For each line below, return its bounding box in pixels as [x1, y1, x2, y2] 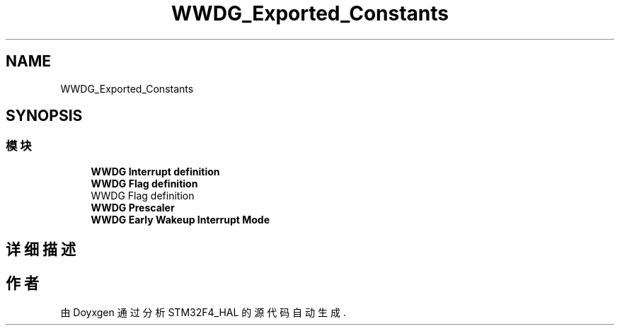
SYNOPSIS [6, 107, 83, 125]
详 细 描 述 [6, 240, 76, 259]
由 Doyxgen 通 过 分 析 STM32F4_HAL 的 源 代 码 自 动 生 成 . [60, 306, 346, 319]
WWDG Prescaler [91, 201, 175, 214]
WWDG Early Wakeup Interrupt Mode [91, 213, 270, 226]
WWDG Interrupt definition [91, 165, 220, 178]
